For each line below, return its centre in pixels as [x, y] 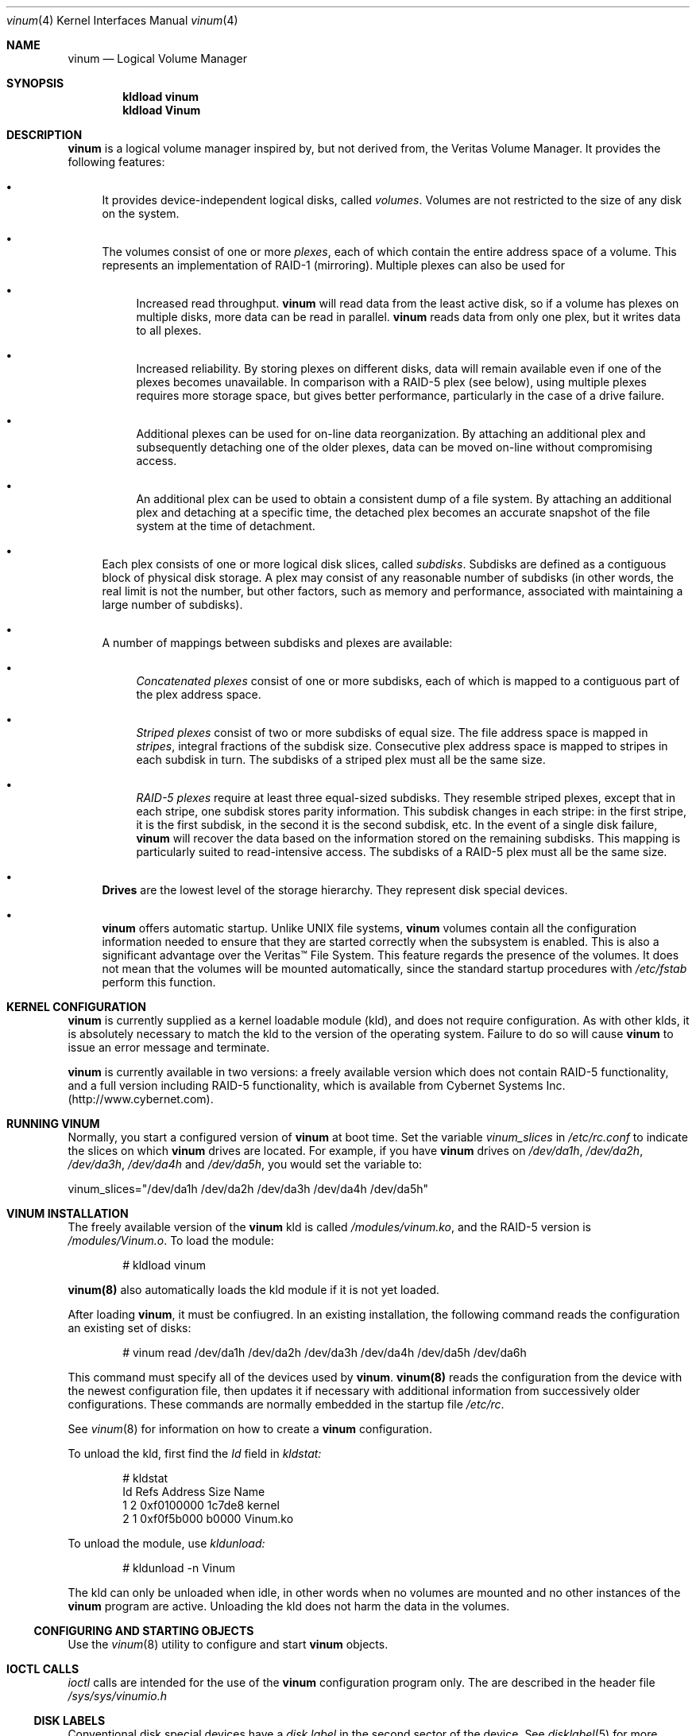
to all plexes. [169, 330]
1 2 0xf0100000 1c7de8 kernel [201, 1505]
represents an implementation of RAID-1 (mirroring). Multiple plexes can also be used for [333, 265]
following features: [116, 162]
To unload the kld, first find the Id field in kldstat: [195, 1453]
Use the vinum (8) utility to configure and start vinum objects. [228, 1644]
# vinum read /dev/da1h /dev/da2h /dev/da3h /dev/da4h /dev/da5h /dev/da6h [325, 1352]
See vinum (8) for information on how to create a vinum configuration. [250, 1429]
